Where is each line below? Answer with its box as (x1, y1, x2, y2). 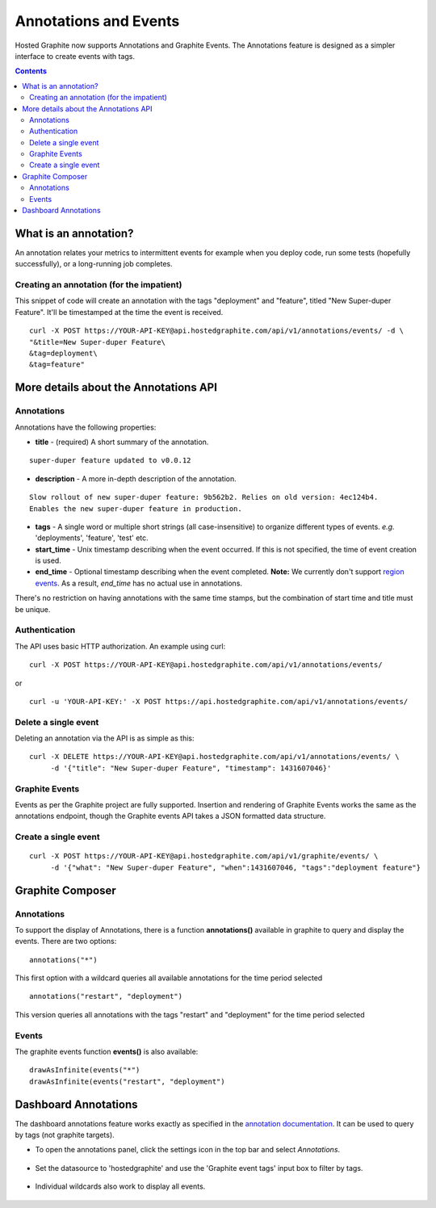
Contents (15, 66, 48, 76)
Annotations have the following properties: (15, 422, 157, 432)
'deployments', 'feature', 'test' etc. (35, 533, 149, 543)
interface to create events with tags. (15, 51, 136, 61)
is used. (35, 556, 62, 565)
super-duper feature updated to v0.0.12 (29, 456, 191, 465)
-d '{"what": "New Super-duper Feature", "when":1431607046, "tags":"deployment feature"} (50, 862, 421, 872)
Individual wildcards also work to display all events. (35, 1181, 206, 1191)
